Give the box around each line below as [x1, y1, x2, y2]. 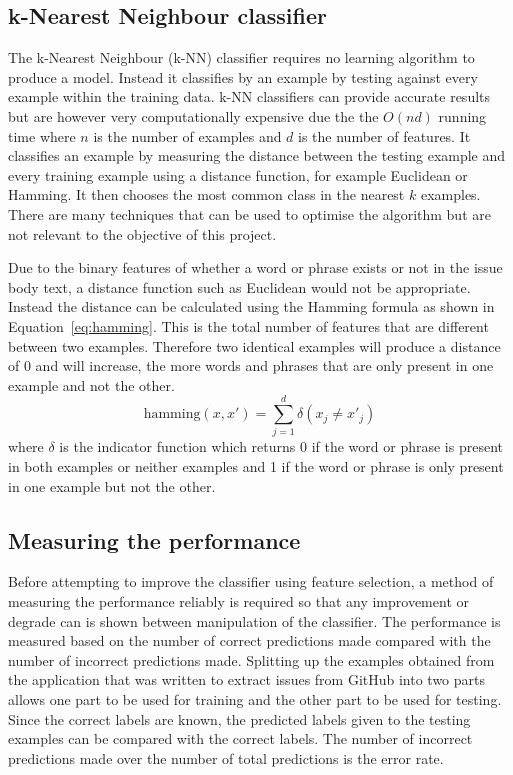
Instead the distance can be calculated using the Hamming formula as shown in [8, 296, 495, 317]
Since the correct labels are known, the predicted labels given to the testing [8, 708, 471, 729]
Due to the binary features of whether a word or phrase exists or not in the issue [8, 257, 503, 278]
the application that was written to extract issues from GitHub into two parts [8, 669, 486, 690]
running [438, 105, 487, 126]
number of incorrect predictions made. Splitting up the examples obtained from [8, 649, 495, 670]
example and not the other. [8, 374, 175, 395]
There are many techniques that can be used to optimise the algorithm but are [8, 203, 491, 224]
